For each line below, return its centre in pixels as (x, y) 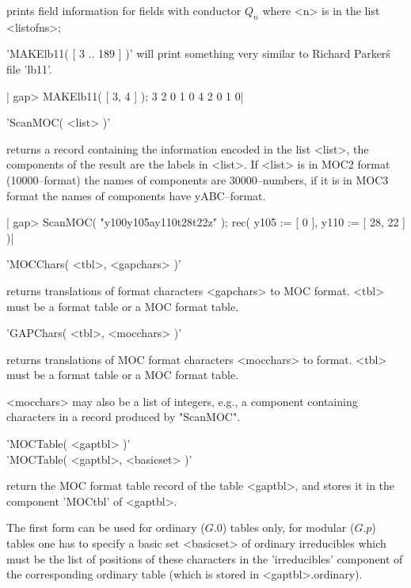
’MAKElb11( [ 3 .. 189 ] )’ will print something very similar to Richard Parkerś (198, 53)
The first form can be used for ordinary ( (106, 527)
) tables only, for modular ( (288, 527)
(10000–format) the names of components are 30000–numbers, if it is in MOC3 (198, 179)
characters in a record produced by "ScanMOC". (124, 417)
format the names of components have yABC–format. (136, 195)
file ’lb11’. (29, 68)
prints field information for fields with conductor (124, 10)
